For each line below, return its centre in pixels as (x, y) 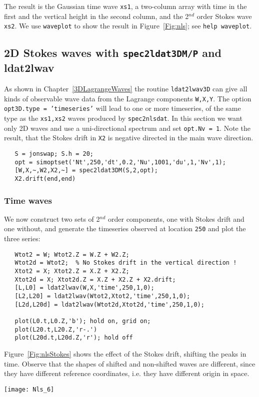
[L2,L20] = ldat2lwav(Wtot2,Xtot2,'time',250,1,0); (102, 296)
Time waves (28, 200)
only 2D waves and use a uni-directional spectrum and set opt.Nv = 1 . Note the (127, 128)
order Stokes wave (224, 16)
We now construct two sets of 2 (52, 218)
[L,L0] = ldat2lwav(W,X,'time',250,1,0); (84, 288)
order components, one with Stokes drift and (176, 218)
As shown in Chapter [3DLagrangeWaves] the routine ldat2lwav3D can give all (126, 89)
